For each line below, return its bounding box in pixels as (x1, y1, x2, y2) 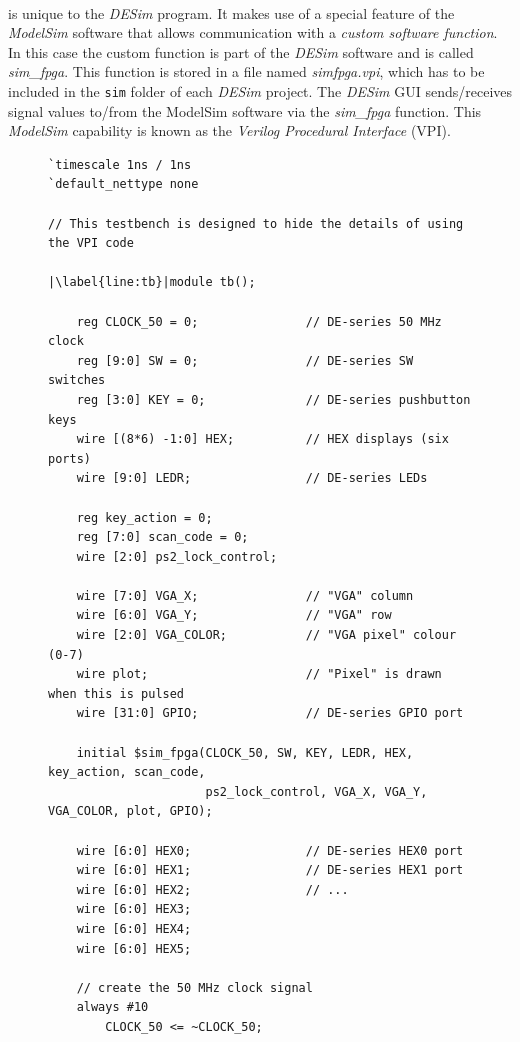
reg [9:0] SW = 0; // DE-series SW (76, 353, 414, 368)
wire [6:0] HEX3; (76, 902, 192, 917)
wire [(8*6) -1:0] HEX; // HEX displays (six (76, 432, 449, 447)
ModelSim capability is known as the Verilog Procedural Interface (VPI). (8, 120, 451, 141)
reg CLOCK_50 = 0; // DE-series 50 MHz (76, 314, 442, 329)
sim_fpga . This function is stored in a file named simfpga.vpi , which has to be (8, 61, 485, 82)
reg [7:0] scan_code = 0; (76, 530, 249, 545)
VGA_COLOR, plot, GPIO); (48, 804, 213, 819)
